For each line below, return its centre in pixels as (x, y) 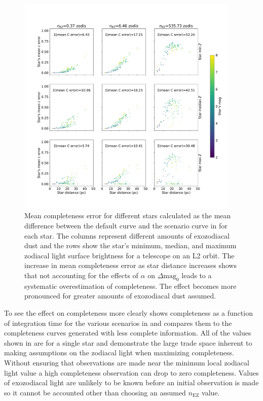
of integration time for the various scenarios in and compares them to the (118, 323)
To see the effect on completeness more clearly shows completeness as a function (128, 312)
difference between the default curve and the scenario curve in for (126, 225)
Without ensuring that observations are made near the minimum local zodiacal (127, 362)
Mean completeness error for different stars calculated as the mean (128, 215)
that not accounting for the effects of (81, 275)
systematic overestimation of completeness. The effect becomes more (130, 286)
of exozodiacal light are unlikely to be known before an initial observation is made (131, 382)
